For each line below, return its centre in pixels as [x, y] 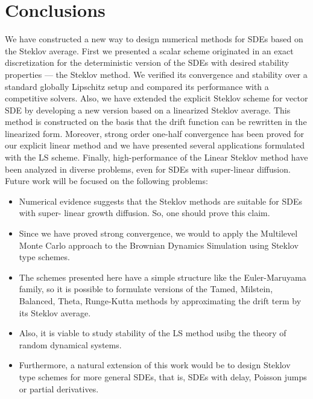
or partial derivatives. [59, 388]
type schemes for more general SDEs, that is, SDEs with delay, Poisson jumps [163, 376]
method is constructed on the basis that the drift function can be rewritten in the [156, 122]
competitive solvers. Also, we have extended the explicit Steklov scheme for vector [156, 98]
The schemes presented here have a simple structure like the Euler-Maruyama [163, 277]
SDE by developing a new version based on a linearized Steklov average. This [148, 110]
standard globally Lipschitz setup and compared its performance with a [137, 86]
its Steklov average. [55, 312]
